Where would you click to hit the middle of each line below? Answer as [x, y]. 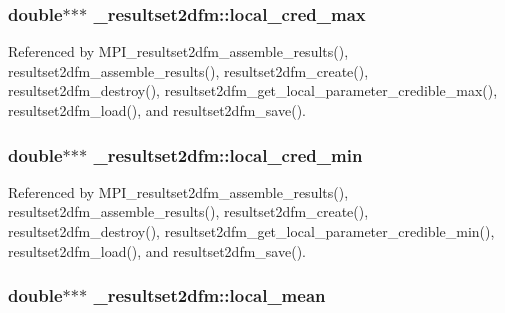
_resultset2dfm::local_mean [209, 295]
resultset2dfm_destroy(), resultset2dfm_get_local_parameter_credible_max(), [253, 90]
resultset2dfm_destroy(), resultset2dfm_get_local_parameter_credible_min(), [251, 231]
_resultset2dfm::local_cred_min [228, 154]
